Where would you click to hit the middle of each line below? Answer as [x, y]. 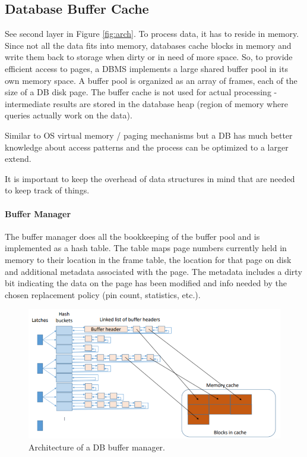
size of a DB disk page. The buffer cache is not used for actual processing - [141, 92]
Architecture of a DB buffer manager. [97, 447]
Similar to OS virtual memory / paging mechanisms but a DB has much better [149, 135]
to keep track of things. [47, 190]
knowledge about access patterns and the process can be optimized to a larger [147, 147]
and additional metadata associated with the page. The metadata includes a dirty [153, 271]
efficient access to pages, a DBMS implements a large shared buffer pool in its [146, 68]
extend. [18, 159]
